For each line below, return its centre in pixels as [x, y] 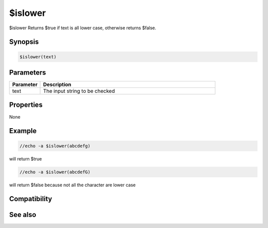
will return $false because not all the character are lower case [72, 185]
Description [57, 84]
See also [23, 215]
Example [23, 131]
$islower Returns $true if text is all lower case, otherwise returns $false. [83, 28]
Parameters [28, 72]
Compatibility [31, 199]
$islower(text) [38, 57]
